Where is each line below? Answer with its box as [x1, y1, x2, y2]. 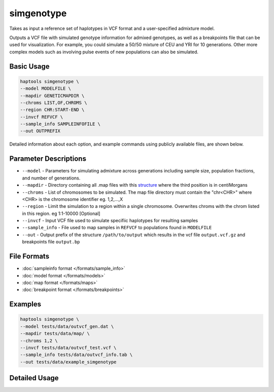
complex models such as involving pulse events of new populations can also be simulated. [9, 49, 199, 55]
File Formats [9, 252, 50, 261]
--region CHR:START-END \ [20, 107, 85, 113]
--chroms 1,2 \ [20, 338, 58, 343]
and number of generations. [22, 175, 81, 181]
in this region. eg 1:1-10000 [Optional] [22, 210, 100, 217]
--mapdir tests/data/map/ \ [20, 331, 90, 337]
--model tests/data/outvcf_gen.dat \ [20, 324, 114, 329]
